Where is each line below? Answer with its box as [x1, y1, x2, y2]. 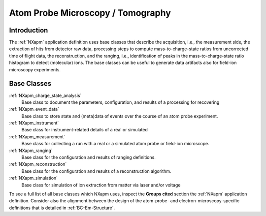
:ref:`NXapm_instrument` [9, 120, 59, 126]
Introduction [9, 26, 48, 34]
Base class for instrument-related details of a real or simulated [21, 127, 148, 133]
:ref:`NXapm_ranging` [9, 148, 53, 154]
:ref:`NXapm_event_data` [9, 106, 59, 112]
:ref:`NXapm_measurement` [9, 133, 65, 140]
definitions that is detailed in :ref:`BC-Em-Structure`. [9, 205, 115, 211]
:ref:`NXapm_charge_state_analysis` [9, 93, 82, 98]
